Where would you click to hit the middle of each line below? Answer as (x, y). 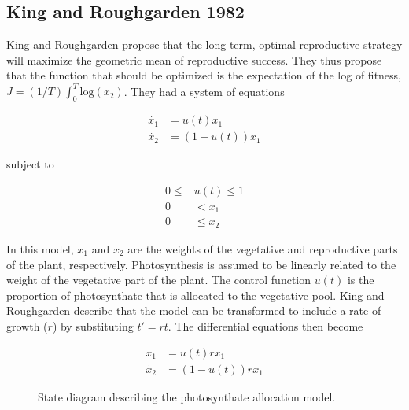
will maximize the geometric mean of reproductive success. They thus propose (194, 59)
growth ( (27, 325)
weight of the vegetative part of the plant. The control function (159, 280)
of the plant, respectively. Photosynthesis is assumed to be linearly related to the (201, 264)
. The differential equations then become (265, 325)
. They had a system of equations (204, 91)
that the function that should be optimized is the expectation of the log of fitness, (204, 75)
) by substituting (93, 325)
